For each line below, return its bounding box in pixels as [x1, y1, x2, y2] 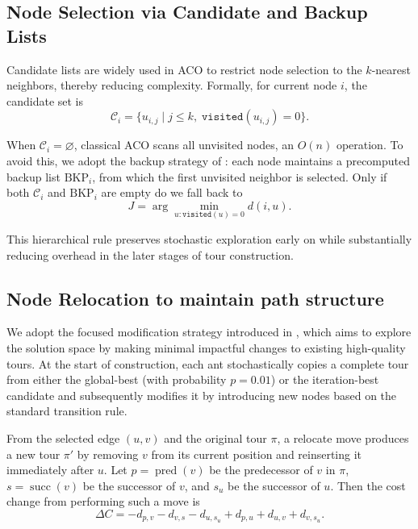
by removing [77, 445, 139, 462]
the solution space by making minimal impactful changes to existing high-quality [6, 339, 406, 356]
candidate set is [6, 92, 84, 109]
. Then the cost [330, 477, 406, 494]
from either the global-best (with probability [6, 371, 227, 388]
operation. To [336, 136, 403, 153]
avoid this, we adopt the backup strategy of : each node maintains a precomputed [6, 152, 411, 169]
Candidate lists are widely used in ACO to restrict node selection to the [6, 60, 362, 77]
